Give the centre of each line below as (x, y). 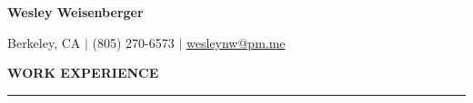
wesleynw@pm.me (236, 42)
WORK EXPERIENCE (83, 73)
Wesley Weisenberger (75, 12)
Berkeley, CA (44, 42)
